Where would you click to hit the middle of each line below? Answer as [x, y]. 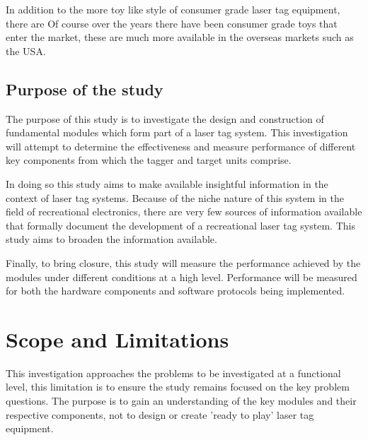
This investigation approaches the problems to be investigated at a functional [173, 373]
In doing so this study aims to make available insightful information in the [167, 183]
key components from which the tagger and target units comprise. [149, 160]
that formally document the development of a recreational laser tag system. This [180, 225]
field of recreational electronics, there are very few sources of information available [184, 212]
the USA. [26, 50]
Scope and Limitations [117, 339]
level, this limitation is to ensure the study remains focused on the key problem [178, 387]
